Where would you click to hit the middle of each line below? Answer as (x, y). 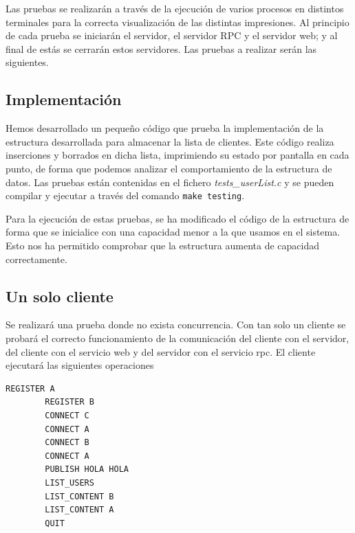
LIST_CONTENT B (79, 496)
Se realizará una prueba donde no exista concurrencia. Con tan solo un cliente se (176, 325)
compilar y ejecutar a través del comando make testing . (125, 195)
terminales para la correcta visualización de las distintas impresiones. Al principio (177, 22)
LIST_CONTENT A (79, 510)
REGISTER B (69, 402)
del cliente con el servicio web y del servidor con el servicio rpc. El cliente (161, 351)
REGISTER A (30, 388)
